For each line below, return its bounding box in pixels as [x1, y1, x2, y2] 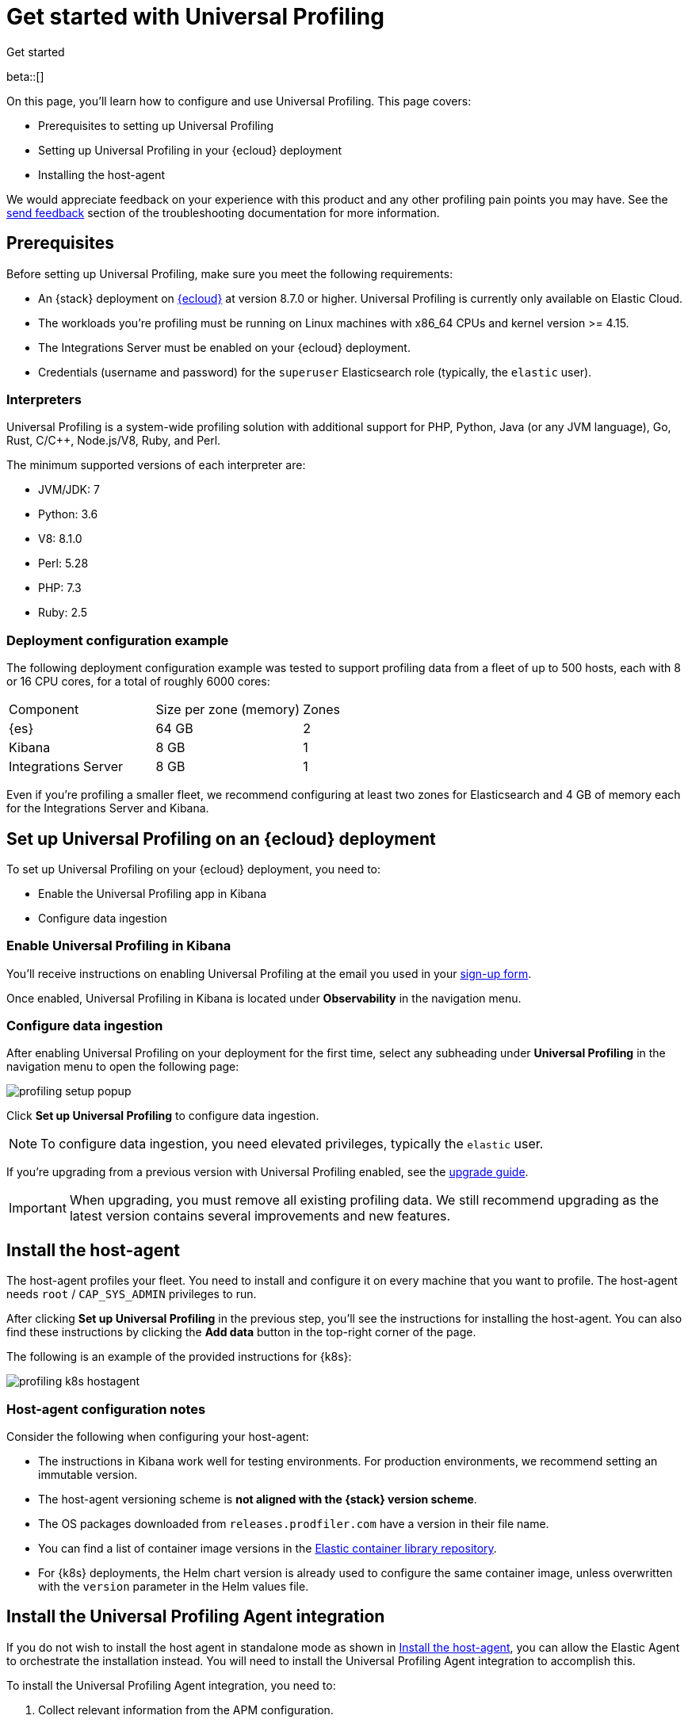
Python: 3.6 [38, 507, 98, 521]
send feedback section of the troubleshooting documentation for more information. [6, 205, 440, 220]
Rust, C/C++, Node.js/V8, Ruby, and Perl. [6, 434, 221, 448]
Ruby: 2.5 [38, 606, 88, 620]
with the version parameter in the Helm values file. [38, 1580, 309, 1594]
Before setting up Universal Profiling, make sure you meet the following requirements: [6, 266, 453, 281]
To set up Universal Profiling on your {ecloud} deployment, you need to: [6, 861, 381, 876]
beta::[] [6, 69, 44, 83]
